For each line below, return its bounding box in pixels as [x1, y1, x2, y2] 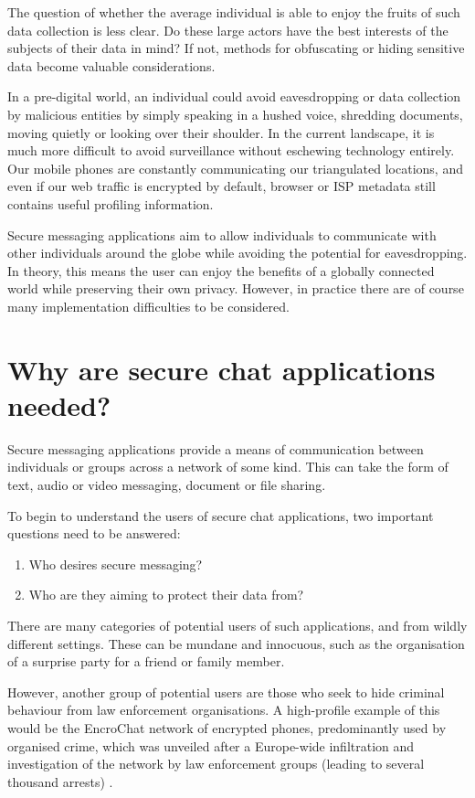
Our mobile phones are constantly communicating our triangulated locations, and [7, 158, 463, 177]
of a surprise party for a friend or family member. [7, 652, 285, 671]
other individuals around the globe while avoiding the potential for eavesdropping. [7, 243, 468, 262]
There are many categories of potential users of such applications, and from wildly [7, 615, 468, 634]
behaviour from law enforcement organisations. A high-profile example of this [7, 700, 440, 719]
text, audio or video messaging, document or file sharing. [7, 475, 326, 494]
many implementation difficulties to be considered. [7, 296, 290, 315]
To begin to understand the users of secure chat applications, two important [7, 505, 434, 525]
